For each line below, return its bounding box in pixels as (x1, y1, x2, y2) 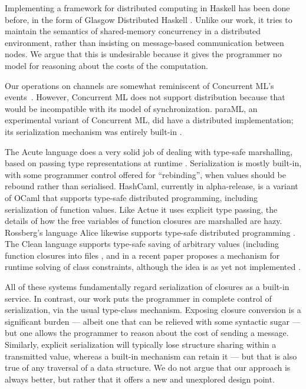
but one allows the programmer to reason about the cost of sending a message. (5, 327, 289, 339)
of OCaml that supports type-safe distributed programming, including (5, 191, 258, 203)
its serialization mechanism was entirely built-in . (5, 125, 182, 137)
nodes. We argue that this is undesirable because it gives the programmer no (5, 48, 282, 60)
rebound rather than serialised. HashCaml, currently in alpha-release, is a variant (5, 180, 298, 192)
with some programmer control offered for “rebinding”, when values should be (5, 168, 286, 180)
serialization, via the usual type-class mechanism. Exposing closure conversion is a (5, 304, 301, 316)
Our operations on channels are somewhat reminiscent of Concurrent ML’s (5, 79, 274, 91)
